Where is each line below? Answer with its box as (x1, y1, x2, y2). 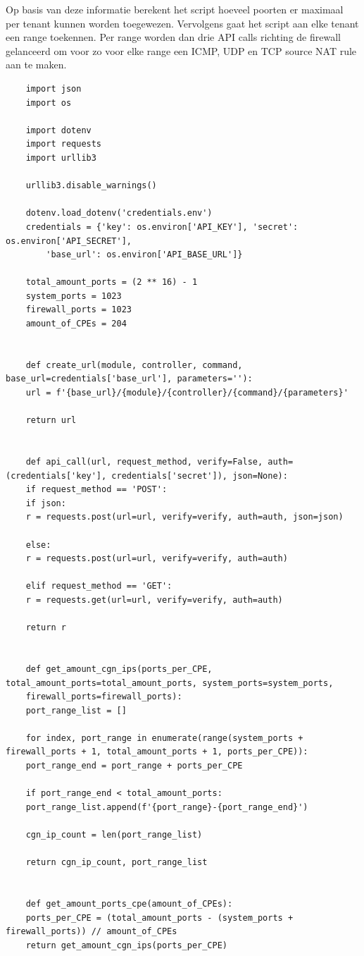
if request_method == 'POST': (25, 484, 168, 495)
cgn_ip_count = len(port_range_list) (25, 830, 203, 840)
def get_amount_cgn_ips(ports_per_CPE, (25, 663, 213, 674)
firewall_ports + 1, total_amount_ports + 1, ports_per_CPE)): (6, 747, 308, 757)
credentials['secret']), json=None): (111, 470, 288, 481)
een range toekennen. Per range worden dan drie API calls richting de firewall (6, 30, 341, 44)
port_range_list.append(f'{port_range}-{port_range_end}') (25, 802, 308, 812)
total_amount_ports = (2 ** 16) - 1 (25, 277, 198, 288)
